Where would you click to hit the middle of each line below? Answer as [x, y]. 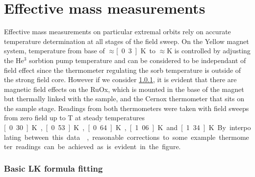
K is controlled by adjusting [209, 51]
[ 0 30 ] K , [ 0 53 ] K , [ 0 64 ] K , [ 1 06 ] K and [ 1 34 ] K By [115, 127]
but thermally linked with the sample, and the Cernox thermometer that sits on [124, 99]
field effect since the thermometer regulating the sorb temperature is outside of [123, 70]
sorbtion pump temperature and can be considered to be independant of [138, 60]
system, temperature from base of [54, 51]
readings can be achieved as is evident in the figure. [98, 146]
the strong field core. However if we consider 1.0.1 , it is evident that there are [120, 79]
